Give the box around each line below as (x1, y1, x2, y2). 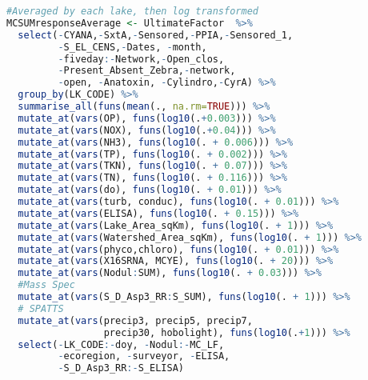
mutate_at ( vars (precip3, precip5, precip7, (18, 314, 253, 326)
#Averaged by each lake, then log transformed (6, 6, 258, 17)
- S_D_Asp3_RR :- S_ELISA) (58, 362, 184, 374)
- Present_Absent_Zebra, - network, (58, 65, 236, 77)
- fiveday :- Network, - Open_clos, (58, 53, 225, 65)
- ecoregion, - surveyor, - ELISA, (58, 350, 230, 362)
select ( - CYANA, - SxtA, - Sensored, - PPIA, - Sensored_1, (18, 29, 294, 41)
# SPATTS (18, 302, 64, 314)
